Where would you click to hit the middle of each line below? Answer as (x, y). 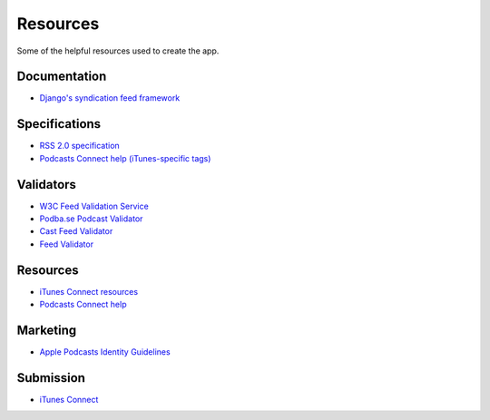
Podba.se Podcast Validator (91, 219)
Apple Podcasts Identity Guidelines (105, 352)
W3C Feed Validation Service (94, 206)
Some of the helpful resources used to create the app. (118, 51)
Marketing (47, 330)
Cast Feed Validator (76, 231)
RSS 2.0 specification (79, 146)
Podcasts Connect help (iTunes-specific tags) (125, 158)
